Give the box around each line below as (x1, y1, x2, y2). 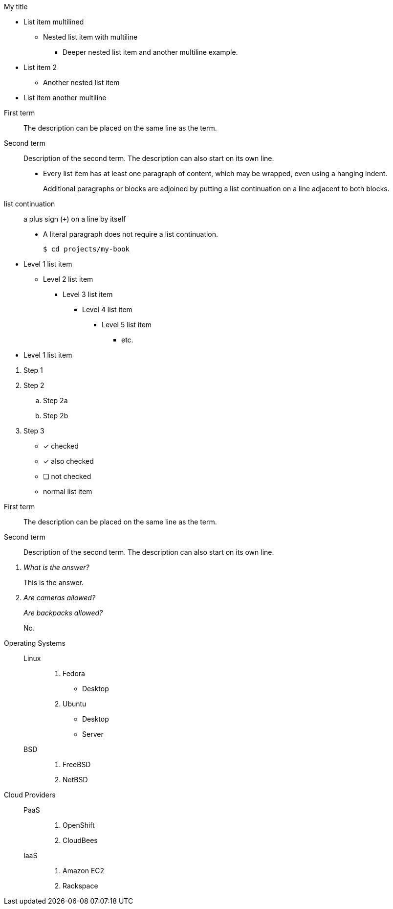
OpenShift (63, 821, 95, 829)
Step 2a (43, 396, 68, 405)
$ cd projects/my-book (43, 245, 130, 253)
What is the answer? (23, 563, 89, 571)
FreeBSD (63, 760, 91, 769)
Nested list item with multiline (43, 33, 138, 41)
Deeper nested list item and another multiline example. (63, 48, 238, 56)
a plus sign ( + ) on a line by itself (23, 215, 126, 223)
